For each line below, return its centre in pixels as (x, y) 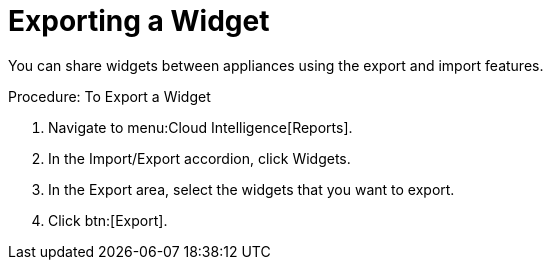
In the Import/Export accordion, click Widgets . (199, 158)
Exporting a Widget (139, 21)
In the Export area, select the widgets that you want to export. (251, 189)
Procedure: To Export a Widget (109, 96)
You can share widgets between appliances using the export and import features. (276, 65)
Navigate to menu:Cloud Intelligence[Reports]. (200, 127)
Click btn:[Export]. (108, 220)
